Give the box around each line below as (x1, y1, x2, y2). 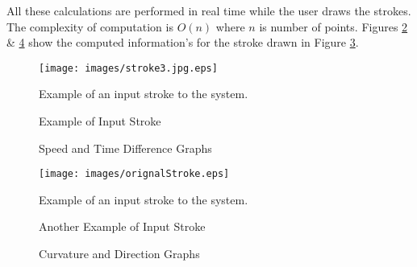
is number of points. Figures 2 (259, 18, 408, 35)
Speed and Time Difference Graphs (39, 139, 212, 156)
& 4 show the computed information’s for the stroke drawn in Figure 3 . (6, 34, 359, 51)
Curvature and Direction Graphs (39, 245, 200, 262)
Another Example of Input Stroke (39, 218, 206, 235)
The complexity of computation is (6, 18, 173, 35)
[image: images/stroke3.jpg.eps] (39, 62, 218, 74)
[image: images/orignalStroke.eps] (39, 168, 230, 180)
